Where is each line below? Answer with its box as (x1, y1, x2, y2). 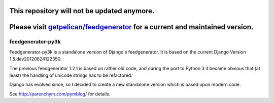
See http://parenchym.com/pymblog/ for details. (9, 91, 111, 97)
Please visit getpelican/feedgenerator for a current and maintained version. (9, 23, 254, 31)
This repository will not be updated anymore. (9, 7, 155, 15)
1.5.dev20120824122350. (9, 56, 62, 62)
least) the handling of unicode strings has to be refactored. (9, 72, 133, 78)
